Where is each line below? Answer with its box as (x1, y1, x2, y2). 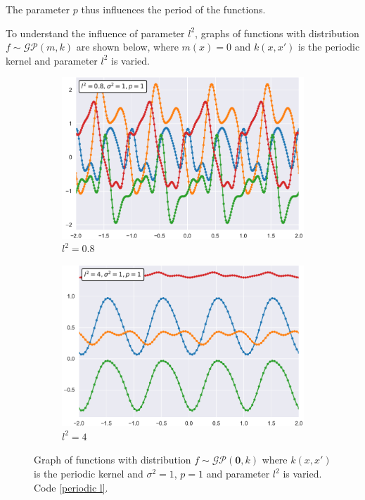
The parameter (6, 2, 70, 16)
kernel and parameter (6, 53, 98, 67)
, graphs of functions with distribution (195, 25, 359, 40)
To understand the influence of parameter (6, 25, 185, 40)
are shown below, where (76, 39, 179, 54)
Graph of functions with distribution (34, 452, 191, 467)
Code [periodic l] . (34, 480, 108, 494)
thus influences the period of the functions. (81, 2, 266, 16)
